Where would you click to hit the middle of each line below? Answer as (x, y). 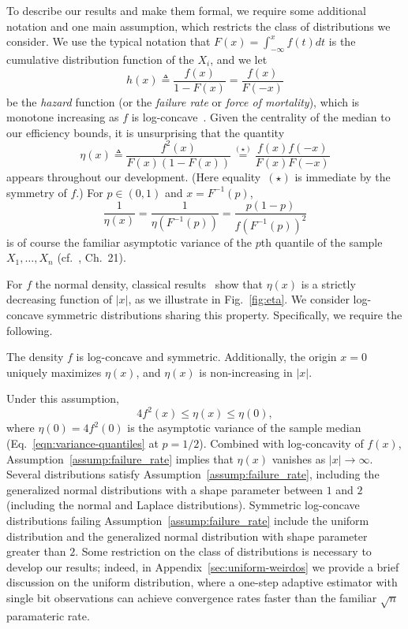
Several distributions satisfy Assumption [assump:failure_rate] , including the (193, 474)
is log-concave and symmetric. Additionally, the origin (206, 357)
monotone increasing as (63, 117)
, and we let (239, 59)
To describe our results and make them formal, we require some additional (186, 10)
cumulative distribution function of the (100, 59)
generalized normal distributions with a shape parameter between (165, 489)
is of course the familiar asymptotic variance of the (129, 242)
